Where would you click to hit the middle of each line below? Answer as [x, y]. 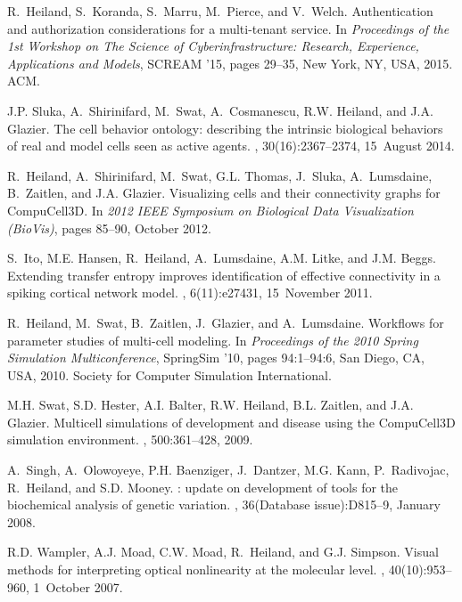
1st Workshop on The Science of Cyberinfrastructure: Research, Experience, [213, 46]
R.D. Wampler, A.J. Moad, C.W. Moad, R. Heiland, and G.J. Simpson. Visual [223, 552]
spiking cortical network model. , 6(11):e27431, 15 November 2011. [190, 293]
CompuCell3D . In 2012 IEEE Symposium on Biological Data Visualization [210, 210]
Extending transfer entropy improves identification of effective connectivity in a [224, 275]
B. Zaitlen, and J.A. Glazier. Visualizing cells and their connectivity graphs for [224, 193]
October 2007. [84, 586]
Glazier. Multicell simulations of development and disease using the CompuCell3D [231, 422]
